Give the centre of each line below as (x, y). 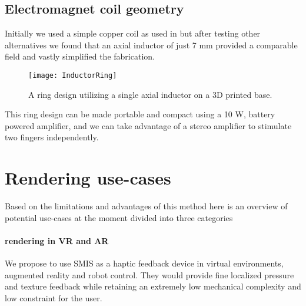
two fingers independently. (52, 137)
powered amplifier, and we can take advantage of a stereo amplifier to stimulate (148, 125)
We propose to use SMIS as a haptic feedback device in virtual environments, (144, 263)
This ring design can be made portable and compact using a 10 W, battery (140, 114)
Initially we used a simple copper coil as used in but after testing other (133, 33)
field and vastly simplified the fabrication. (80, 56)
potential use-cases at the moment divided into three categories (119, 217)
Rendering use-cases (88, 178)
